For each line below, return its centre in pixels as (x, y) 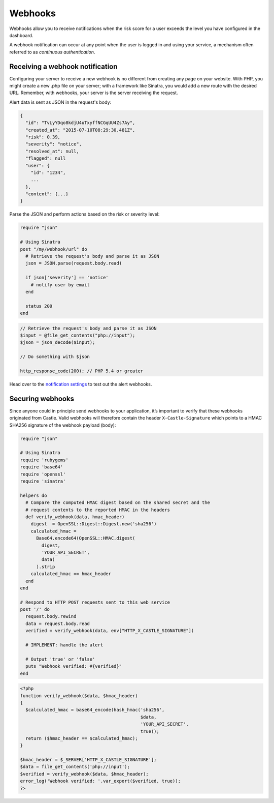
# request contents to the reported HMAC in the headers (98, 510)
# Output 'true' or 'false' (60, 659)
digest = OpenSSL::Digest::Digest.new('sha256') (94, 524)
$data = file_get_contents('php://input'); (75, 767)
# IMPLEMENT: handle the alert (64, 645)
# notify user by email (60, 285)
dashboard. (21, 35)
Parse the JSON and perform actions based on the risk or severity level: (84, 214)
